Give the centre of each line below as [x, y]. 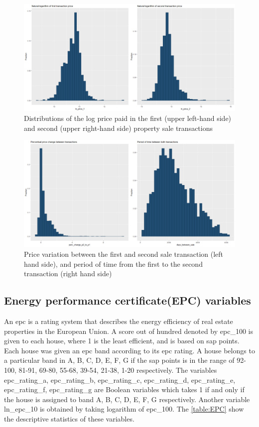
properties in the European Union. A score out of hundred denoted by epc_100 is [129, 331]
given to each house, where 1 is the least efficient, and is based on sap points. [122, 341]
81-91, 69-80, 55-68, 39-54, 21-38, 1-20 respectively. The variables [118, 370]
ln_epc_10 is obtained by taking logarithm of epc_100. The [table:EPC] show [124, 409]
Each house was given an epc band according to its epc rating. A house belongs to [129, 350]
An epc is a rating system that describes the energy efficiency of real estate [119, 321]
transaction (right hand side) [68, 273]
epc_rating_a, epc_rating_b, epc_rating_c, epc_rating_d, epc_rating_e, [120, 379]
